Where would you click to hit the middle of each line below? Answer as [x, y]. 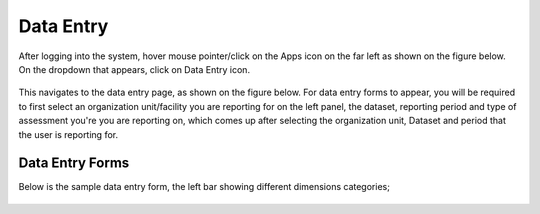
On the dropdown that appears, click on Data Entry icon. [134, 69]
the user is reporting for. [68, 134]
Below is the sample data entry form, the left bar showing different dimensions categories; [204, 187]
